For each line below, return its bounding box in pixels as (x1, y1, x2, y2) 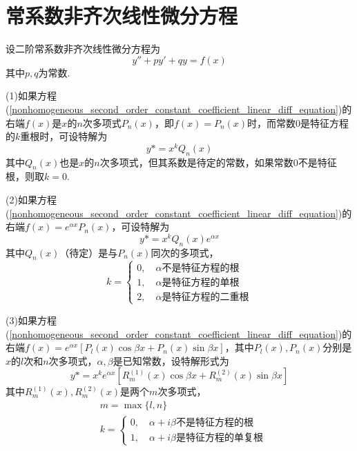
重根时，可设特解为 (20, 129, 108, 143)
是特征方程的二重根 (162, 292, 249, 302)
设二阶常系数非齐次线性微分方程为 (6, 41, 160, 56)
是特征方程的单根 (162, 277, 240, 288)
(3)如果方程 (6, 312, 57, 327)
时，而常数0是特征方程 (247, 115, 349, 130)
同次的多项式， (151, 245, 219, 259)
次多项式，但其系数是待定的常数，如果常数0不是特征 (99, 154, 337, 169)
